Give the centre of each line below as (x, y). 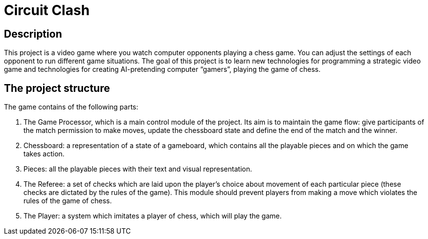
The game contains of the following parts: (71, 107)
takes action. (44, 154)
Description (33, 34)
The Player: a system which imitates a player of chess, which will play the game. (153, 216)
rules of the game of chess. (68, 201)
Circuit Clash (47, 10)
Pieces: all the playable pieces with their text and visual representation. (138, 169)
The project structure (57, 88)
